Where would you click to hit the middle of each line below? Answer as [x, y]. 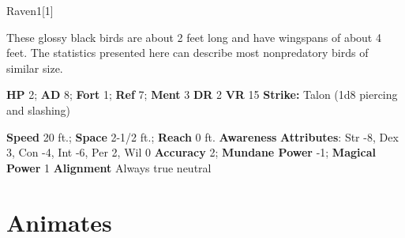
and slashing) [39, 110]
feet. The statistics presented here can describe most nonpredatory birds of [187, 53]
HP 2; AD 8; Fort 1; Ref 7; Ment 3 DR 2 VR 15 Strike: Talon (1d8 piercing [202, 94]
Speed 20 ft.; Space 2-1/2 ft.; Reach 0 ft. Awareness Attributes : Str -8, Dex [202, 136]
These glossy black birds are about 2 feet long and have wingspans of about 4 [194, 37]
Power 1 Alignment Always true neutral [109, 167]
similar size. [35, 68]
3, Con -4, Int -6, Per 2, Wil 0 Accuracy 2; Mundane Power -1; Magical [191, 152]
